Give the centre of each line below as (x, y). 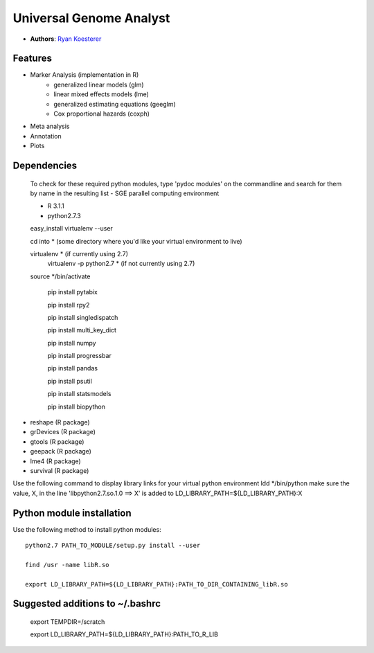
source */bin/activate (60, 276)
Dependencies (45, 166)
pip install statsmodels (79, 394)
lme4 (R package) (55, 461)
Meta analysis (50, 126)
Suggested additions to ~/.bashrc (87, 603)
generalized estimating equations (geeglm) (115, 104)
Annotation (46, 136)
